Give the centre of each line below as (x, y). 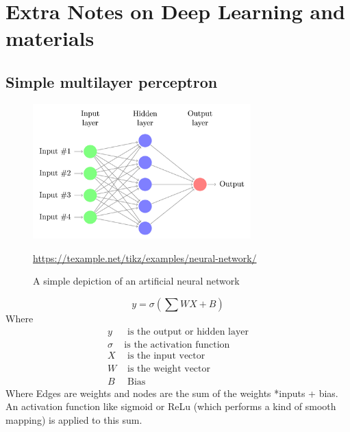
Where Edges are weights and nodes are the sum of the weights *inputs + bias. (172, 393)
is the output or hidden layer (188, 332)
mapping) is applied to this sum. (74, 420)
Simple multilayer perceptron (112, 81)
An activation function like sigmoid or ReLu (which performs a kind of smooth (171, 406)
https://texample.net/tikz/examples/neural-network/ (145, 257)
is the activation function (177, 345)
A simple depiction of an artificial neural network (136, 281)
